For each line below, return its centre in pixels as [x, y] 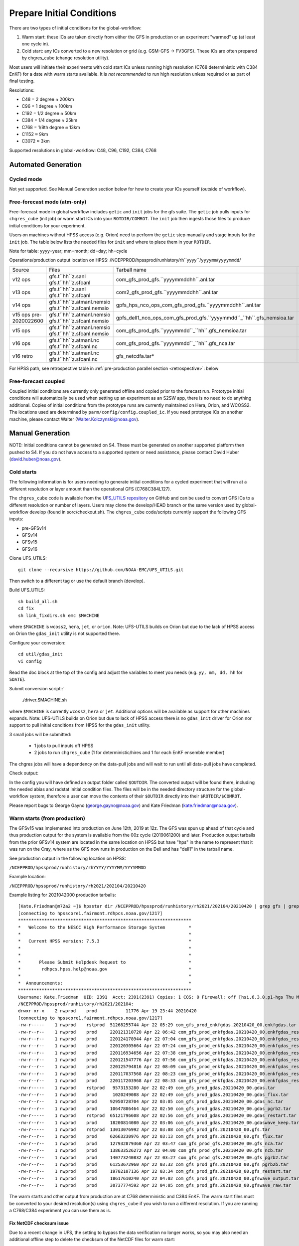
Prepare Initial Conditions [63, 13]
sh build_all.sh [38, 601]
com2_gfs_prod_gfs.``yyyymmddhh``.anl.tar [167, 292]
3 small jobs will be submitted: [40, 734]
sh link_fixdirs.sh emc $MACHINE [59, 615]
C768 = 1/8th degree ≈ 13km [51, 127]
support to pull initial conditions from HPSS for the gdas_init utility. [80, 725]
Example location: [27, 877]
